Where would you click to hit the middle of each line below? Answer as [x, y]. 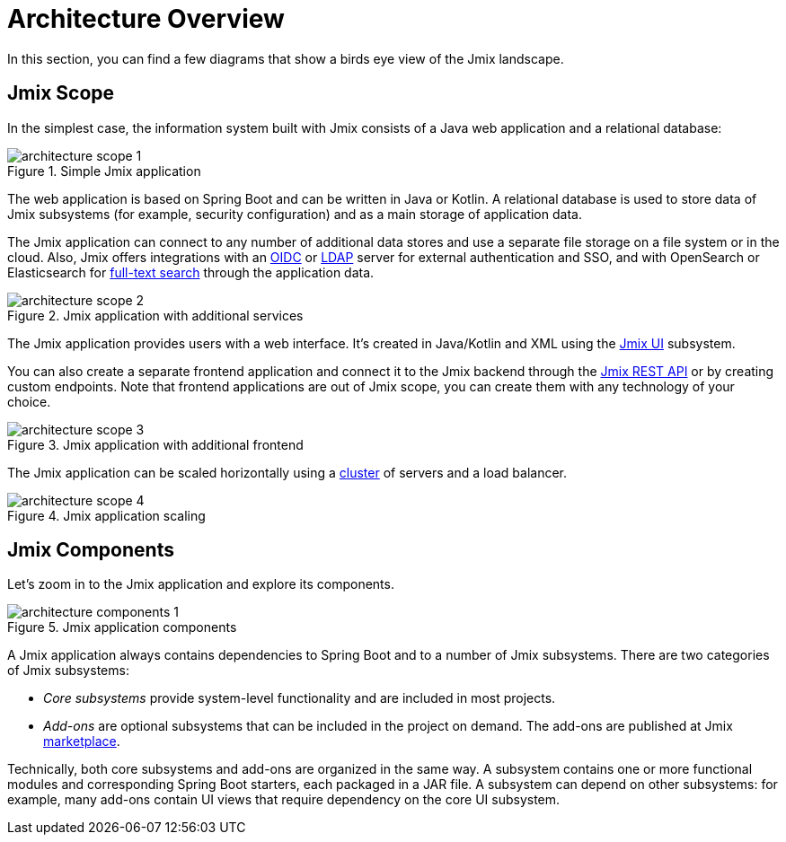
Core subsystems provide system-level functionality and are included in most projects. [300, 698]
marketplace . [82, 741]
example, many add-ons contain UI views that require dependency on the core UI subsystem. [284, 800]
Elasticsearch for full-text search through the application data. [191, 272]
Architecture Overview [146, 19]
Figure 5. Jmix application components [122, 627]
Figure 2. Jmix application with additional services [155, 315]
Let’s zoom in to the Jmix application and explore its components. [201, 584]
